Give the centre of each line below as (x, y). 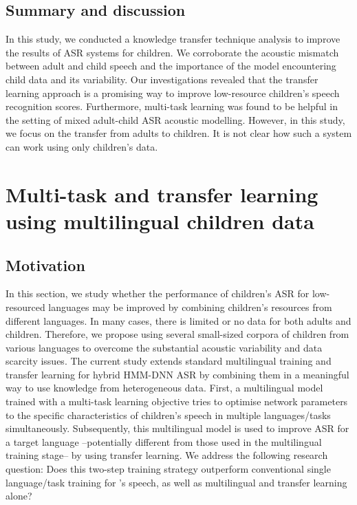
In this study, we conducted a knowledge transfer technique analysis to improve (173, 39)
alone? (19, 496)
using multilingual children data (160, 221)
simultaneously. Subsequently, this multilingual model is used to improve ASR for (177, 428)
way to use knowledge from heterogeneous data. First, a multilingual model (164, 388)
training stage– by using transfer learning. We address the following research (167, 455)
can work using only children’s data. (82, 146)
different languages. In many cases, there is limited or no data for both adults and (178, 320)
